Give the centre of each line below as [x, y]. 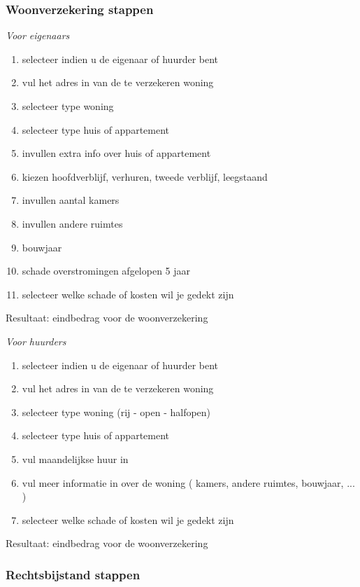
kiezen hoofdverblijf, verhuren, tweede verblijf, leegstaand [145, 176]
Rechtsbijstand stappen [73, 574]
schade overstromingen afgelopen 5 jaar [106, 271]
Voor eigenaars [38, 35]
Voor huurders [36, 341]
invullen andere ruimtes [72, 223]
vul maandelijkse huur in [75, 458]
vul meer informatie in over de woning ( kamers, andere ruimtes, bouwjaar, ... [188, 482]
